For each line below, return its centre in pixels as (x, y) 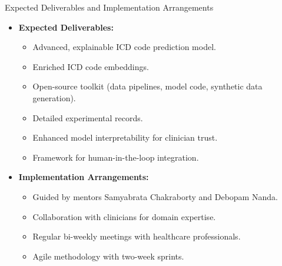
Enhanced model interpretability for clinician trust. (125, 137)
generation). (54, 97)
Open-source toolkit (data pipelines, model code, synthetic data (147, 86)
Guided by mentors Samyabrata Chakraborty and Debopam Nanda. (155, 196)
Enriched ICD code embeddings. (91, 66)
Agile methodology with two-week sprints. (108, 256)
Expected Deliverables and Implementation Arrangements (109, 7)
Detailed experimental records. (88, 117)
